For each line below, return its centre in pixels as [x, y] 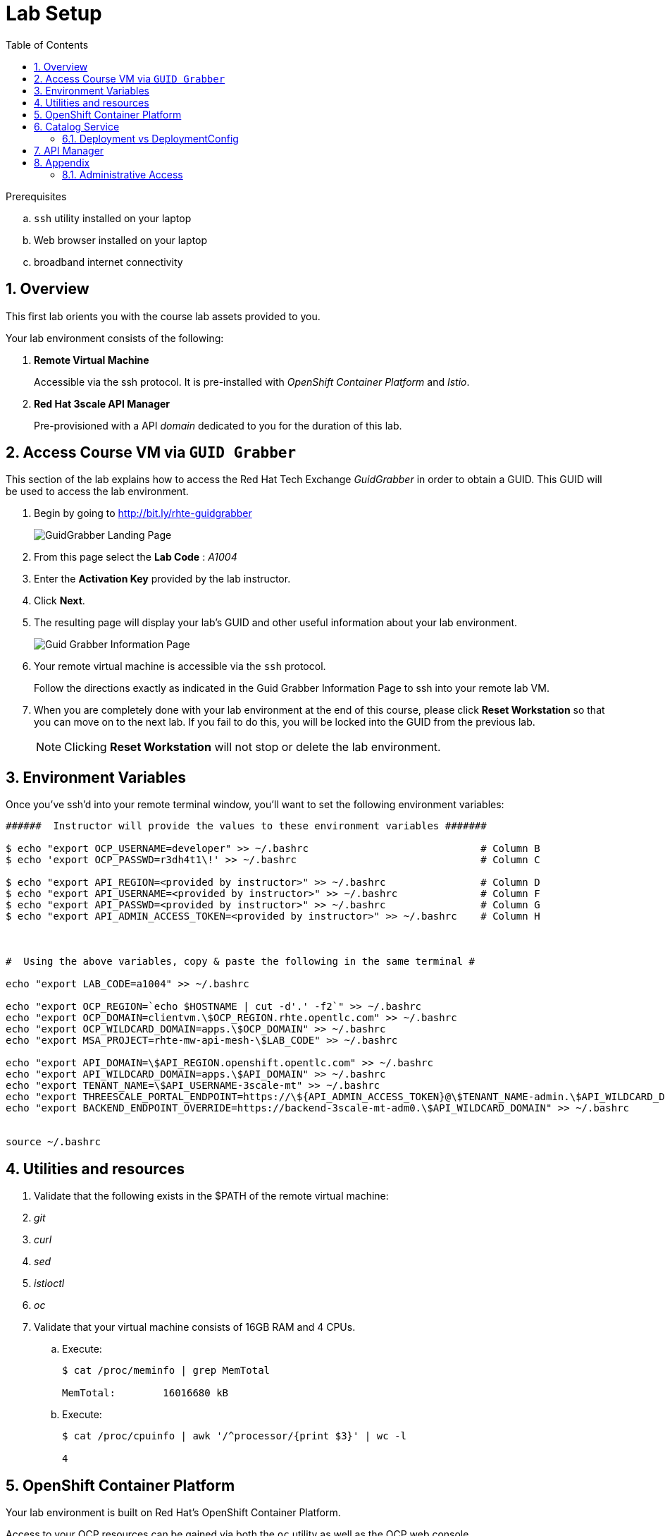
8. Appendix [62, 162]
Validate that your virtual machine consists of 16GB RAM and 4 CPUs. [195, 1327]
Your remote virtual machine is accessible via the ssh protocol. [180, 666]
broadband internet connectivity [108, 262]
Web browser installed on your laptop [121, 240]
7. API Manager [69, 150]
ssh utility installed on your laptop [113, 218]
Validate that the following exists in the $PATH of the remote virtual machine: [211, 1196]
